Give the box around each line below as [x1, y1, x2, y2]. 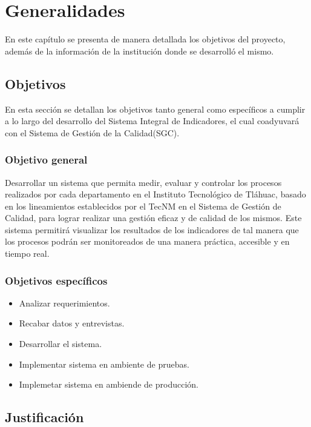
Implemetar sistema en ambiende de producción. [19, 378, 198, 391]
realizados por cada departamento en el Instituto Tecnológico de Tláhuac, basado [5, 188, 306, 200]
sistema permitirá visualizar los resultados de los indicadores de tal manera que [5, 223, 299, 236]
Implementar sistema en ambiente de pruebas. [19, 357, 189, 370]
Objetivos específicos [5, 273, 108, 288]
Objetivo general [5, 152, 88, 167]
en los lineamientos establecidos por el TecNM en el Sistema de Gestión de [5, 199, 281, 212]
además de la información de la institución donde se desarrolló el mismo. [5, 44, 274, 57]
